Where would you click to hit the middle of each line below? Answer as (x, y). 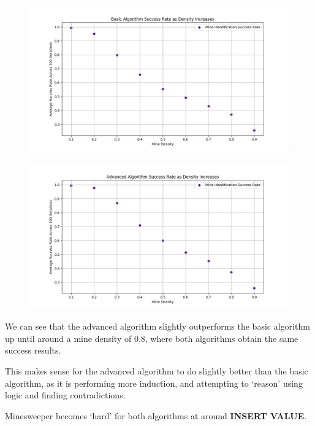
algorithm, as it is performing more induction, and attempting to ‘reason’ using (154, 383)
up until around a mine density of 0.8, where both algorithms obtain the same (152, 338)
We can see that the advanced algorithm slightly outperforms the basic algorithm (157, 326)
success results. (33, 350)
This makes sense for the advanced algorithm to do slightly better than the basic (157, 370)
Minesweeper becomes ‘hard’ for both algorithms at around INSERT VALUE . (156, 415)
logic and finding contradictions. (65, 395)
